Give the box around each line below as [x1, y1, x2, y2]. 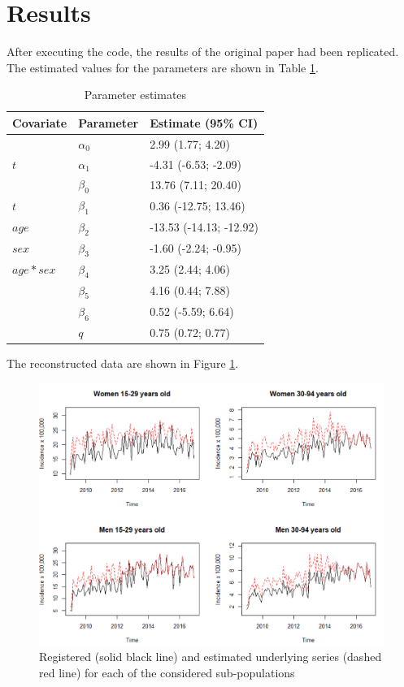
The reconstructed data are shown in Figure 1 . [7, 354, 239, 371]
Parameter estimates [84, 86, 187, 103]
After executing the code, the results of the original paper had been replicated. [7, 43, 399, 60]
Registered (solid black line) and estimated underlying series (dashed [39, 648, 382, 665]
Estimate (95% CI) [150, 114, 258, 131]
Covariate [12, 114, 67, 131]
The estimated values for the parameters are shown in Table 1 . [7, 58, 319, 76]
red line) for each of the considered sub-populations [39, 663, 295, 681]
